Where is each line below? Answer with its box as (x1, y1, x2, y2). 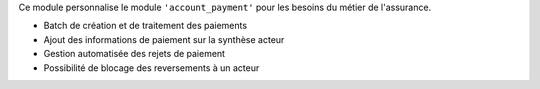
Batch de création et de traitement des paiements (43, 20, 248, 32)
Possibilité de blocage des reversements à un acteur (43, 61, 260, 74)
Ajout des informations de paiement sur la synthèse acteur (43, 33, 285, 45)
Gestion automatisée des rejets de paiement (43, 48, 225, 60)
